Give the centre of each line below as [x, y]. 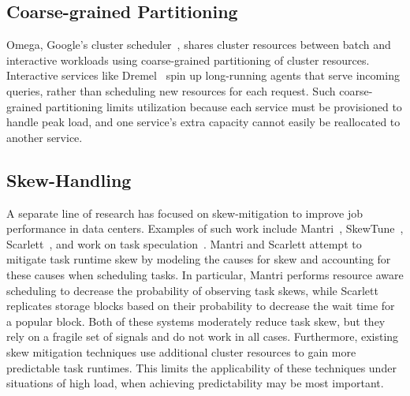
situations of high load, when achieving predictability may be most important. [195, 383]
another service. [45, 137]
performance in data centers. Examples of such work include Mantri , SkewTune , [205, 228]
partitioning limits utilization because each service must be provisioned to [224, 106]
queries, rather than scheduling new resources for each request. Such [171, 90]
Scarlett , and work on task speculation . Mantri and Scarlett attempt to [184, 243]
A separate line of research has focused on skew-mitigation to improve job [185, 213]
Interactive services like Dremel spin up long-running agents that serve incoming [203, 75]
